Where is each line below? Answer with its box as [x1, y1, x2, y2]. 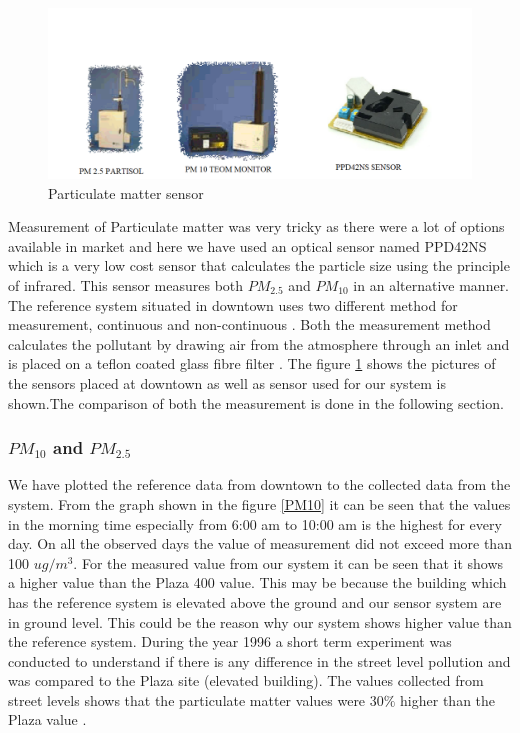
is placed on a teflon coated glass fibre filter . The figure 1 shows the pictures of [8, 353, 496, 374]
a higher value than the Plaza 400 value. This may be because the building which [8, 572, 507, 593]
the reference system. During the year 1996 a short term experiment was [8, 631, 452, 652]
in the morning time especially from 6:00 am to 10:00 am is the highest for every [8, 513, 502, 534]
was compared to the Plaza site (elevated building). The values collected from [8, 670, 484, 691]
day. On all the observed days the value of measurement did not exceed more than [8, 533, 512, 554]
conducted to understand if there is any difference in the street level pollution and [8, 650, 511, 671]
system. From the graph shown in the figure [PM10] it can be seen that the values [8, 493, 511, 514]
